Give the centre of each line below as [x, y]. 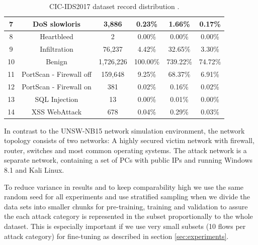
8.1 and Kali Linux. [34, 169]
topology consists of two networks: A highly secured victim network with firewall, [129, 140]
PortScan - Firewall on [57, 86]
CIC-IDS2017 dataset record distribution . [114, 6]
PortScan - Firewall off [57, 74]
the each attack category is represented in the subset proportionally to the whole [128, 216]
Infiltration [57, 49]
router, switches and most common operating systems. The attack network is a [125, 150]
